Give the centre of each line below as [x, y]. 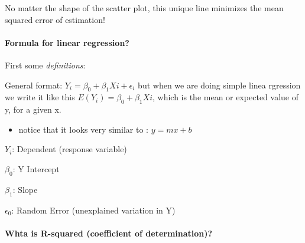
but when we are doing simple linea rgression [219, 85]
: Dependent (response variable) [69, 149]
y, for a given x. [33, 109]
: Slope [25, 189]
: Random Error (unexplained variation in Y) [93, 210]
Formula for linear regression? [67, 42]
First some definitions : [45, 65]
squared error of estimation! [55, 19]
